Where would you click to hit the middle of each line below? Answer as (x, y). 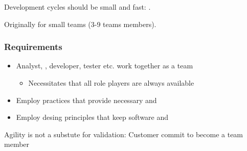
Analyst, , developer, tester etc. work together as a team (105, 66)
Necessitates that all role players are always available (111, 83)
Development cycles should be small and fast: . (77, 7)
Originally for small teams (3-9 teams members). (80, 24)
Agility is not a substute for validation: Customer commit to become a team (124, 134)
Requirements (33, 47)
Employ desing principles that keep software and (92, 117)
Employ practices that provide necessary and (86, 100)
